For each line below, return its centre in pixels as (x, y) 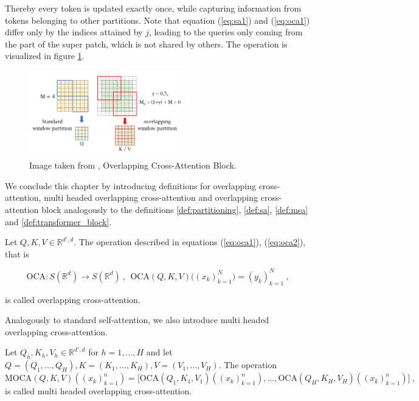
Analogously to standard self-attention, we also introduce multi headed (137, 320)
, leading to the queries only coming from (226, 32)
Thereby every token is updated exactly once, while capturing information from (153, 8)
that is (17, 253)
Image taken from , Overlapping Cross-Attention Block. (133, 165)
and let (159, 352)
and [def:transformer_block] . (58, 221)
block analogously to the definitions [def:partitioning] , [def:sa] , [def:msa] (175, 209)
